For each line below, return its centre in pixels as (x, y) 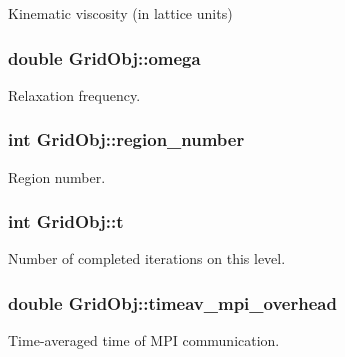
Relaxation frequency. (74, 94)
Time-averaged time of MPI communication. (144, 340)
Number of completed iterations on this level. (147, 258)
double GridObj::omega (104, 57)
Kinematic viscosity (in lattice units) (120, 13)
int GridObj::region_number (126, 139)
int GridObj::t (66, 221)
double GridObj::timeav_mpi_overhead (172, 302)
